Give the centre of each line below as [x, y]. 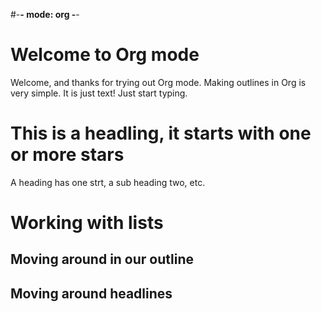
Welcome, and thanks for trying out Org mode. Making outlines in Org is [158, 82]
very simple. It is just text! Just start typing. [99, 93]
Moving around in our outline [102, 259]
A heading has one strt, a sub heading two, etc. [108, 182]
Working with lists [87, 223]
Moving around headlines [91, 293]
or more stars [67, 155]
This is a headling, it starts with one [161, 133]
